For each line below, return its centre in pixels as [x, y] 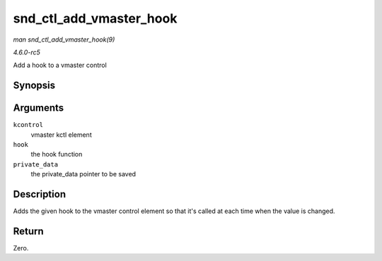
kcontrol [28, 125]
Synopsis [34, 86]
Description [40, 194]
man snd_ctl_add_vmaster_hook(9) [64, 40]
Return [28, 231]
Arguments [39, 108]
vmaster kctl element [61, 135]
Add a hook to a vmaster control [60, 65]
